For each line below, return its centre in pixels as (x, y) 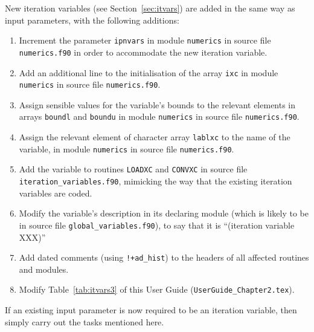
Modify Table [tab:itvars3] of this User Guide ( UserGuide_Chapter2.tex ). (157, 289)
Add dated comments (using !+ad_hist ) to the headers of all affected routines (164, 257)
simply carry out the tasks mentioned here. (85, 321)
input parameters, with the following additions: (92, 20)
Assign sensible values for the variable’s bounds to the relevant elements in (157, 104)
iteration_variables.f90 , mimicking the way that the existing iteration (155, 181)
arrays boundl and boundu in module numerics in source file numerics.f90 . (159, 116)
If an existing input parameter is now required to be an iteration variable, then (151, 310)
